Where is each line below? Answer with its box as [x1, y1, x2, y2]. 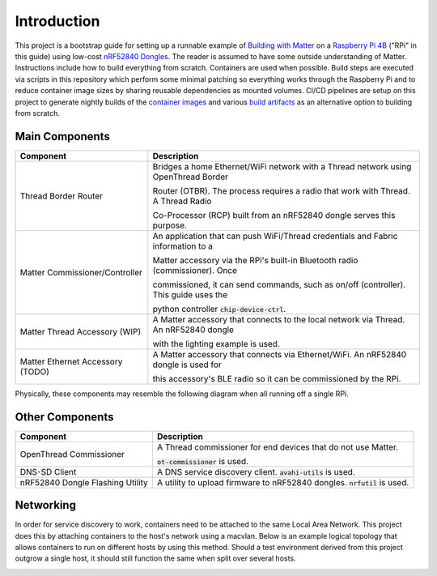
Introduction [15, 12, 100, 30]
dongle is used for [152, 359, 222, 370]
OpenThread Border [152, 171, 229, 182]
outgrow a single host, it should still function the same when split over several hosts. [15, 553, 296, 563]
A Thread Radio [152, 195, 212, 207]
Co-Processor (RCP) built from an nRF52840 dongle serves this [152, 209, 396, 220]
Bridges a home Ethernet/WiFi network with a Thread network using [152, 160, 412, 172]
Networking [15, 498, 77, 512]
